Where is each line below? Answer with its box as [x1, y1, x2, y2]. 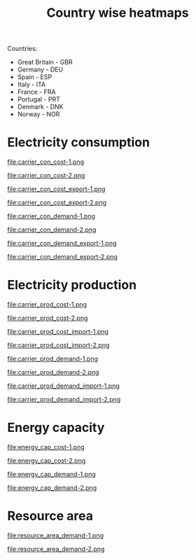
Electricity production [7, 277, 137, 293]
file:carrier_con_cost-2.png [7, 171, 85, 180]
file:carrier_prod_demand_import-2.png [7, 395, 121, 404]
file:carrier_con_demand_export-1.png [7, 239, 117, 248]
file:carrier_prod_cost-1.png [7, 300, 87, 309]
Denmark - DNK [17, 103, 64, 111]
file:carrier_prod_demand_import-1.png [7, 381, 120, 390]
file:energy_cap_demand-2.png [7, 484, 97, 491]
